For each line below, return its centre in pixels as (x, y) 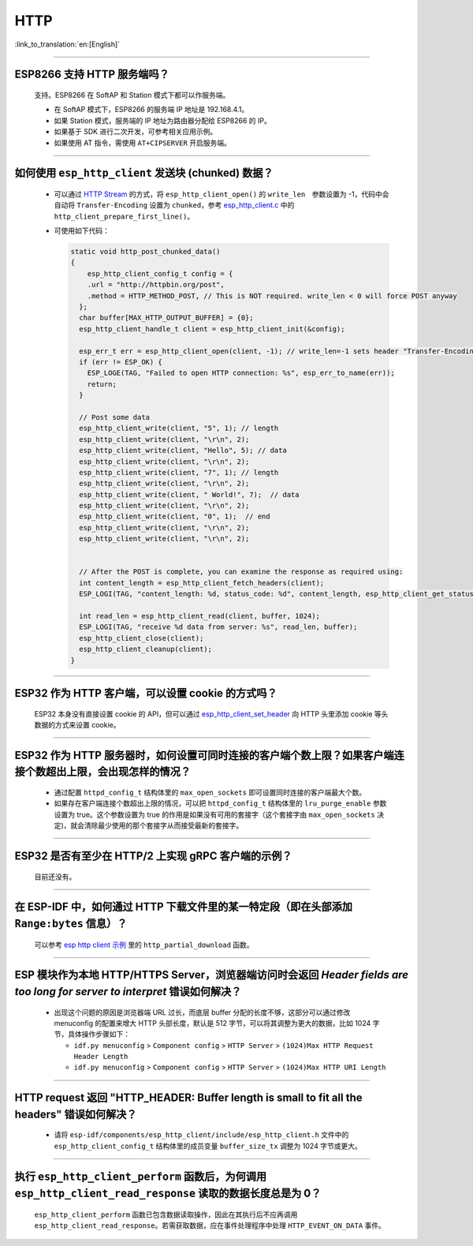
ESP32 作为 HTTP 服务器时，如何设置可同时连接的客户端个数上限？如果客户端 (204, 755)
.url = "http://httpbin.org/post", (156, 285)
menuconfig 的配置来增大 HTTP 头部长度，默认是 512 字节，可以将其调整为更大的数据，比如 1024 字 (217, 1023)
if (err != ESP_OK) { (121, 362)
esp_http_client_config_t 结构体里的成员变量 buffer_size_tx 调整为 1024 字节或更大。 (208, 1146)
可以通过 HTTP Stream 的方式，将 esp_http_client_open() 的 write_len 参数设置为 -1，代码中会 (222, 194)
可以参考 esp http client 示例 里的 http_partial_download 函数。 (144, 945)
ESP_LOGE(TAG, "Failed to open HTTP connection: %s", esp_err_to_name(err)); (241, 373)
